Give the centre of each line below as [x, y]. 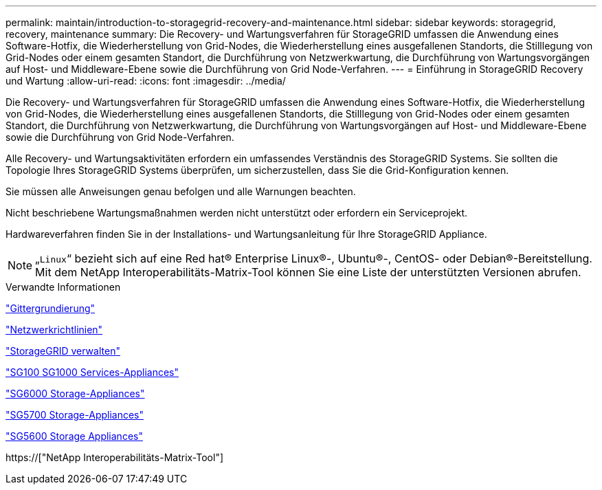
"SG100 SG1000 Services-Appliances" [92, 372]
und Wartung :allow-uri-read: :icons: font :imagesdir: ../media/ [146, 81]
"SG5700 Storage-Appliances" [75, 415]
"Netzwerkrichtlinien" [54, 330]
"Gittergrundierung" [51, 308]
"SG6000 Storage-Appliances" [75, 393]
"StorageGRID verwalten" [63, 351]
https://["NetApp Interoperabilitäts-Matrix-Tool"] [115, 457]
